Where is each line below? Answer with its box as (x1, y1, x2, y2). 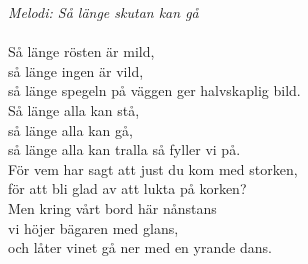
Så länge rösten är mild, (8, 41, 155, 62)
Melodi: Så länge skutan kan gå (8, 2, 199, 22)
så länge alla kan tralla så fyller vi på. (8, 139, 241, 160)
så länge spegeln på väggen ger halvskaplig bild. (8, 80, 301, 101)
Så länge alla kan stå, (8, 99, 140, 120)
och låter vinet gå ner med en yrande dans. (8, 237, 272, 258)
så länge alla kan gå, (8, 119, 133, 140)
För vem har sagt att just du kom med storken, (8, 158, 298, 179)
